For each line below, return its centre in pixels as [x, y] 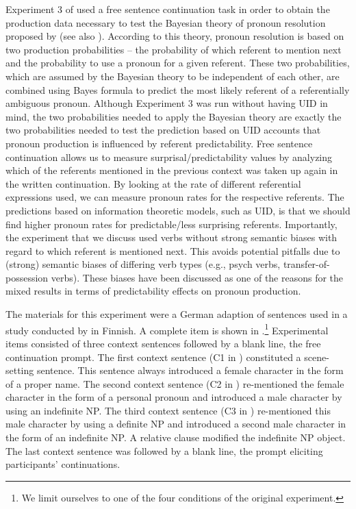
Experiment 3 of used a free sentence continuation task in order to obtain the [168, 9]
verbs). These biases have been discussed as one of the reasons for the [197, 277]
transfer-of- [306, 264]
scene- [317, 357]
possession [27, 277]
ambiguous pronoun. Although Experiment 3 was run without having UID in [167, 103]
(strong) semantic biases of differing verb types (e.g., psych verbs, [143, 264]
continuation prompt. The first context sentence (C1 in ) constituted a [153, 357]
